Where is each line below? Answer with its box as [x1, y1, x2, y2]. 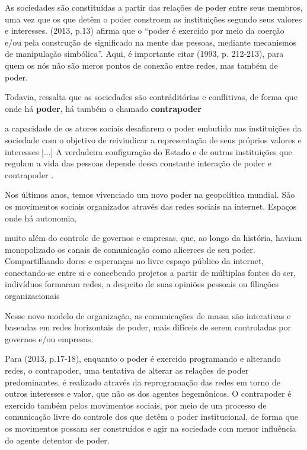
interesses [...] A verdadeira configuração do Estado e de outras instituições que [5, 145, 292, 157]
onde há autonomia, [5, 211, 77, 224]
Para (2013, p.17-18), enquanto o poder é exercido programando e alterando [5, 352, 281, 365]
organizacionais [5, 290, 60, 302]
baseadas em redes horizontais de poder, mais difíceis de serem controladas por [5, 321, 292, 333]
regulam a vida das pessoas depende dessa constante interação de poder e [5, 157, 271, 169]
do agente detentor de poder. [5, 433, 110, 446]
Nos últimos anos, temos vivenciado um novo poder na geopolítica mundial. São [5, 188, 295, 201]
